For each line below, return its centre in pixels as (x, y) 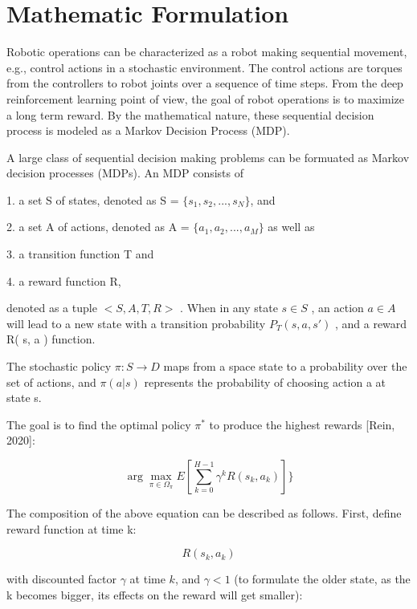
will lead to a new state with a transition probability (136, 323)
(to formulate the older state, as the (322, 579)
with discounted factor (62, 579)
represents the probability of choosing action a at (265, 382)
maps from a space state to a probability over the (285, 366)
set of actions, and (51, 382)
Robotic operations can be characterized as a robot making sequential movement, (207, 52)
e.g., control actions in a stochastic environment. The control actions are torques (204, 67)
